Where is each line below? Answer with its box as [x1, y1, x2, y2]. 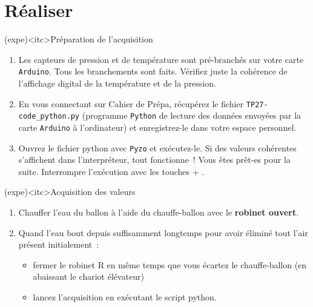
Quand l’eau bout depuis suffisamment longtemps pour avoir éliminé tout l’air [18, 226, 308, 239]
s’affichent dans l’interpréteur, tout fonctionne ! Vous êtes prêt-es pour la [18, 153, 291, 166]
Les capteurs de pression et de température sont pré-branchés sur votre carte [18, 53, 304, 65]
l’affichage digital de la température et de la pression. [18, 76, 216, 89]
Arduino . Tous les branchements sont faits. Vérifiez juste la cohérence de [18, 65, 288, 78]
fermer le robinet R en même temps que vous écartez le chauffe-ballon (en [33, 258, 307, 271]
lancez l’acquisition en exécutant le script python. [33, 290, 217, 303]
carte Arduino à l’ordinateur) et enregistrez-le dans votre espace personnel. [18, 120, 297, 133]
